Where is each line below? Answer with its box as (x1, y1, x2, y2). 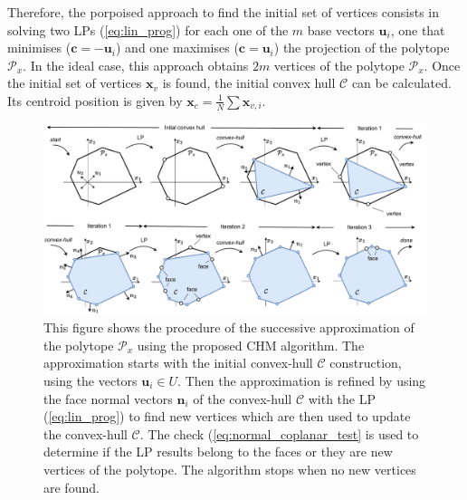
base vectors (307, 20, 375, 39)
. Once (424, 55, 461, 74)
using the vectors (43, 370, 138, 389)
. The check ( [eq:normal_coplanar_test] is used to (139, 424, 419, 443)
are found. (43, 477, 100, 496)
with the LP (308, 389, 376, 408)
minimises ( (7, 38, 71, 57)
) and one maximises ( (115, 38, 239, 57)
